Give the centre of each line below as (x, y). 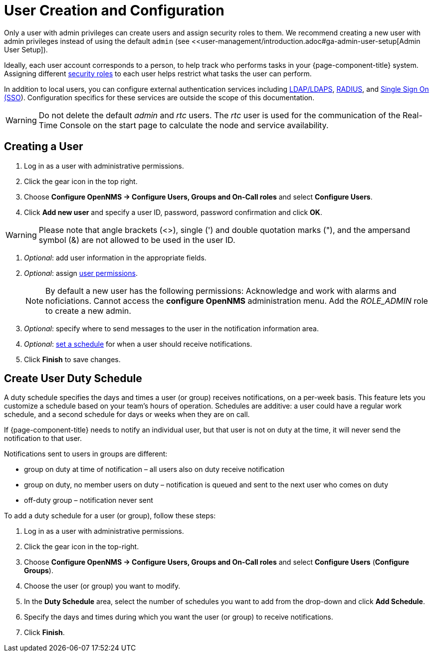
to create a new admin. (88, 311)
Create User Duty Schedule (73, 379)
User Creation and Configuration (114, 10)
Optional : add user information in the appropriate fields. (115, 257)
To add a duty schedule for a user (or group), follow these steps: (110, 516)
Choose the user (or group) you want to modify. (102, 586)
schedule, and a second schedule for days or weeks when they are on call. (127, 415)
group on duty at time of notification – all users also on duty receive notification (154, 469)
